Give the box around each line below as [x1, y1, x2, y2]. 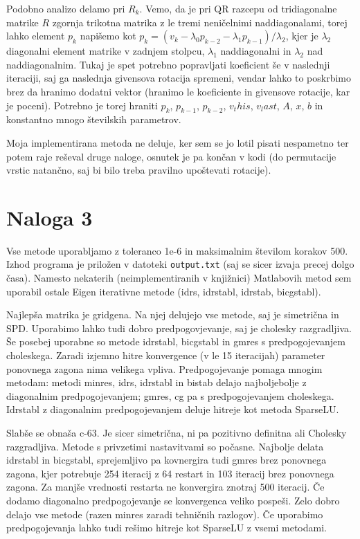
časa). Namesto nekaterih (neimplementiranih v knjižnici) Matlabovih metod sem [6, 271, 352, 285]
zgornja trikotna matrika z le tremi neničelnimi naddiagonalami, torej [52, 15, 348, 29]
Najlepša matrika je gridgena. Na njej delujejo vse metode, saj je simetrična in [6, 307, 339, 322]
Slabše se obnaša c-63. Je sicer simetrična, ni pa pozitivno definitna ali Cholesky [6, 426, 347, 440]
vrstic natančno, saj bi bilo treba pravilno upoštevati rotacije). [6, 163, 271, 177]
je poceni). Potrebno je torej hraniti [6, 98, 158, 112]
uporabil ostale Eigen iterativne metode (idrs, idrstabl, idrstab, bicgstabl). [6, 284, 321, 298]
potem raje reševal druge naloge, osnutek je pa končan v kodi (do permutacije [6, 149, 336, 163]
